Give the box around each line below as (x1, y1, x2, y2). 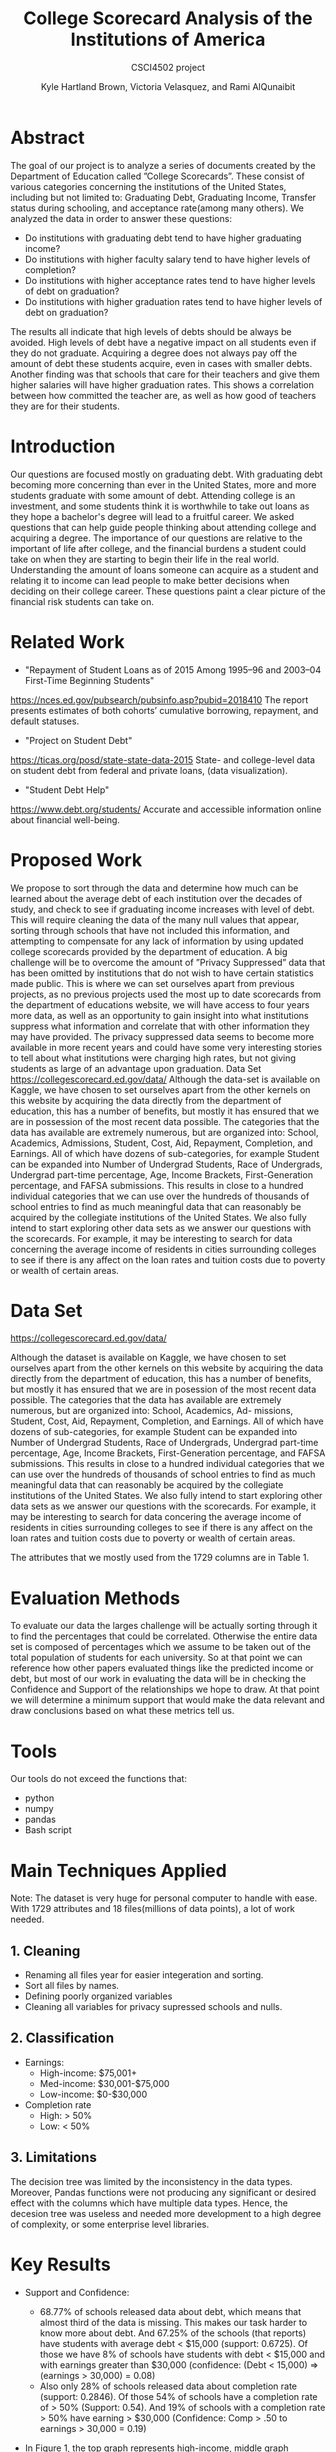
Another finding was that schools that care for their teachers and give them (10, 368, 320, 380)
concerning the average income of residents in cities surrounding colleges (10, 1243, 317, 1255)
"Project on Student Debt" (24, 734, 133, 746)
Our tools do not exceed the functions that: (10, 1773, 188, 1785)
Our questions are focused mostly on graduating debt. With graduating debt (10, 468, 323, 480)
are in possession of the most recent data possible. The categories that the (10, 1115, 320, 1127)
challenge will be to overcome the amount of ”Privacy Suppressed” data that (10, 956, 326, 968)
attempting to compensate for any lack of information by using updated (10, 935, 304, 947)
